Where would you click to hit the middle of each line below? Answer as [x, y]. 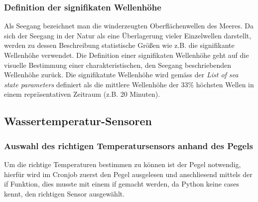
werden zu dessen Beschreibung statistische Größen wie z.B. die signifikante [119, 45]
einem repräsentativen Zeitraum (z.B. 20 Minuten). [82, 94]
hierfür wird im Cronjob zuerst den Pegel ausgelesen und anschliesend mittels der [128, 174]
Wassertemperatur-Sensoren [78, 121]
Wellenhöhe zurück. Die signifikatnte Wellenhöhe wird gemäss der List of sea [121, 75]
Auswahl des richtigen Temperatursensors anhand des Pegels [129, 145]
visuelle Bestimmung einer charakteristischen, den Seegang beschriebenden [118, 65]
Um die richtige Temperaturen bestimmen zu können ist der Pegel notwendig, [123, 164]
